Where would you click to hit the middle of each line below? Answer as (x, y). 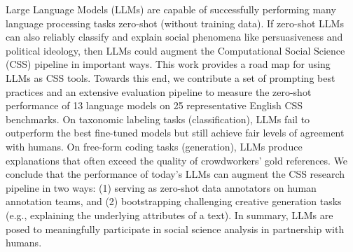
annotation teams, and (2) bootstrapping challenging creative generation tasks (174, 201)
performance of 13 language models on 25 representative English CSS (154, 105)
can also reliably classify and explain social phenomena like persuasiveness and (174, 37)
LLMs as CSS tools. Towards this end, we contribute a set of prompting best (171, 77)
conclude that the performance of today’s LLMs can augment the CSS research (175, 174)
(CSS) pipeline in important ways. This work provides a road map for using (168, 64)
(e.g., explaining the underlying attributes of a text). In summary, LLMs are (169, 215)
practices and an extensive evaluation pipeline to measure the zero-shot (159, 91)
